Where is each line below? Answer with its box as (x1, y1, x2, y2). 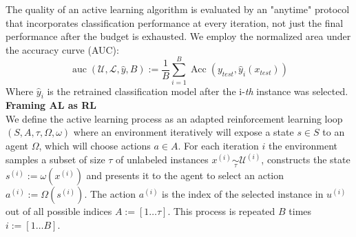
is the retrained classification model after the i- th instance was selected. (47, 83, 348, 98)
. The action (84, 187, 136, 201)
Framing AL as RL (6, 98, 97, 112)
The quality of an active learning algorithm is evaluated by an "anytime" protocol (6, 2, 350, 16)
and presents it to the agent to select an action (86, 168, 284, 183)
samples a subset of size (6, 152, 105, 167)
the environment (269, 138, 337, 153)
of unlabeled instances (116, 152, 209, 167)
